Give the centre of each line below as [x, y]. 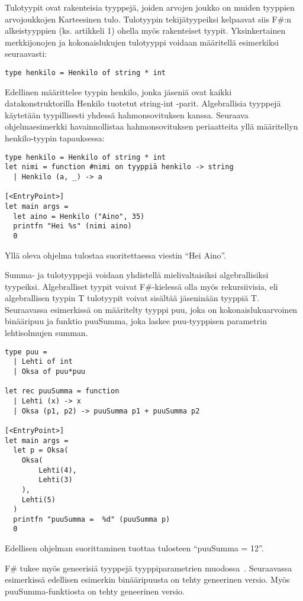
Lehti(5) [38, 500]
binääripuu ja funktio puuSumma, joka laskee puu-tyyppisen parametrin [136, 321]
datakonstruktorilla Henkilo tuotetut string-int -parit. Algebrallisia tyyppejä [143, 103]
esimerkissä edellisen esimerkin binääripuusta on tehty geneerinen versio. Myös [147, 579]
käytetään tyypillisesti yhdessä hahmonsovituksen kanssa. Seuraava [127, 114]
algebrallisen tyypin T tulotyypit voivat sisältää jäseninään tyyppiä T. [132, 298]
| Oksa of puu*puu [49, 371]
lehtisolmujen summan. [46, 333]
